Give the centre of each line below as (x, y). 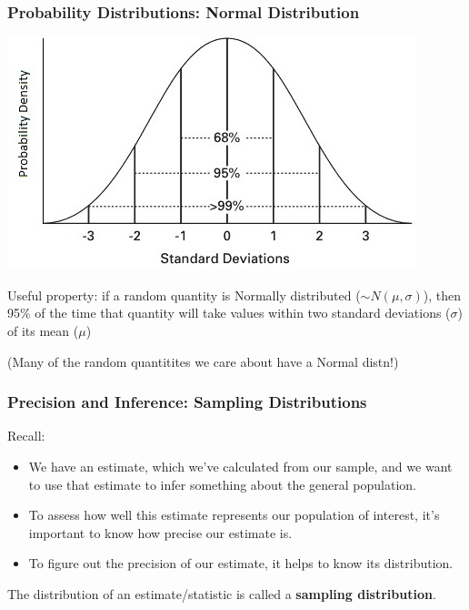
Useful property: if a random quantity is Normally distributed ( (184, 295)
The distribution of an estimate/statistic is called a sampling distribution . (222, 593)
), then (442, 295)
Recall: (26, 436)
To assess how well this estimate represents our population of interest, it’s (234, 515)
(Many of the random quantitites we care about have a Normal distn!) (203, 361)
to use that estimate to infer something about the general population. (222, 484)
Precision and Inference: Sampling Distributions (187, 402)
